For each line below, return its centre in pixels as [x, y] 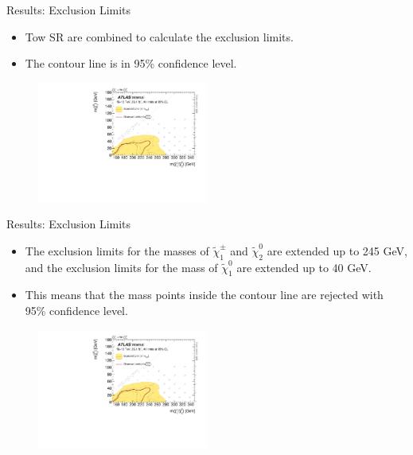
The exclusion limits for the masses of [117, 250]
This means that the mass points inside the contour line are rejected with [204, 295]
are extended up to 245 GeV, [337, 250]
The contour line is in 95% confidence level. [131, 63]
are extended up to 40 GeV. [304, 267]
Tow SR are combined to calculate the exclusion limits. [159, 36]
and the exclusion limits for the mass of [121, 267]
